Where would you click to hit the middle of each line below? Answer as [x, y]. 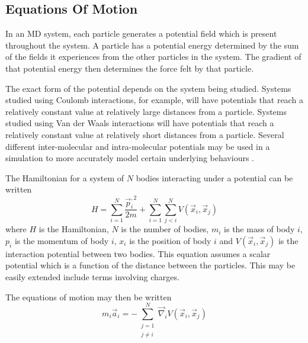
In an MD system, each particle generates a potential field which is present [141, 33]
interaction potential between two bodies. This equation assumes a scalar [138, 253]
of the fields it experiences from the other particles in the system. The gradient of [153, 57]
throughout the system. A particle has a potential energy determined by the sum [152, 45]
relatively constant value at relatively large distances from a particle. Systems [146, 111]
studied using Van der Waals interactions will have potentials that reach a [140, 123]
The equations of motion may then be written [89, 296]
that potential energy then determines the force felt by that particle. [130, 68]
